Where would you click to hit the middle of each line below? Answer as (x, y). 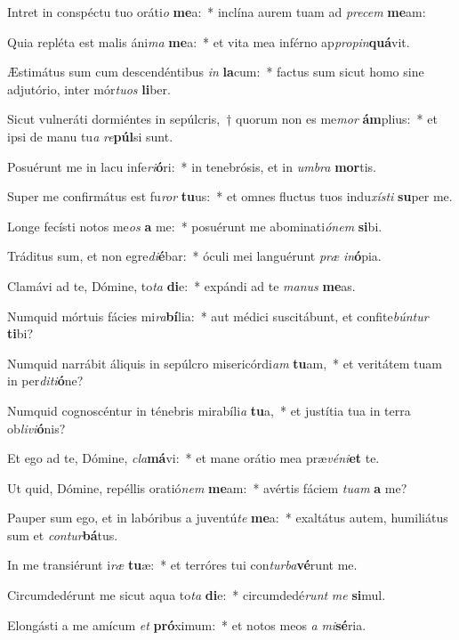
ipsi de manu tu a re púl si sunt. (90, 136)
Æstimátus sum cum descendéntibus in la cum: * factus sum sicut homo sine (216, 72)
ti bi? (20, 333)
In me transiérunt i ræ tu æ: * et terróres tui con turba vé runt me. (182, 565)
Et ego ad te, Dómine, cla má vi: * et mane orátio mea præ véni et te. (193, 458)
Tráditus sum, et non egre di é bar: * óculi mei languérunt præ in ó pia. (194, 256)
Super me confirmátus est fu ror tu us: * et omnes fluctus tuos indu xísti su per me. (230, 196)
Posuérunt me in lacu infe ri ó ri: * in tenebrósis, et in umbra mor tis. (192, 166)
